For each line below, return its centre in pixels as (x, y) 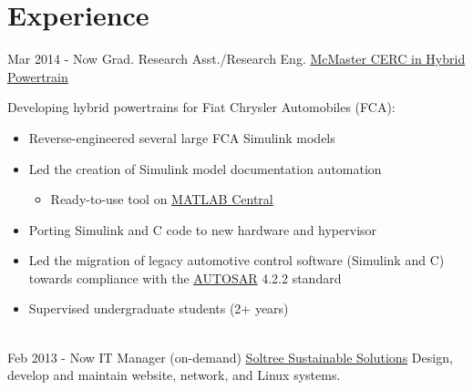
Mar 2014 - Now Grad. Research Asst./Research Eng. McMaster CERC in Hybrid (236, 59)
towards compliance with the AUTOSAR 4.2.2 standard (185, 277)
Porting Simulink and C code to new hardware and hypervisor (203, 229)
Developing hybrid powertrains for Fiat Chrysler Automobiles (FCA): (201, 107)
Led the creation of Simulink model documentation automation (205, 168)
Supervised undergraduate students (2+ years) (159, 308)
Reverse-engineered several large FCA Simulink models (182, 137)
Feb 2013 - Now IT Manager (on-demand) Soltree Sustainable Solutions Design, (230, 357)
